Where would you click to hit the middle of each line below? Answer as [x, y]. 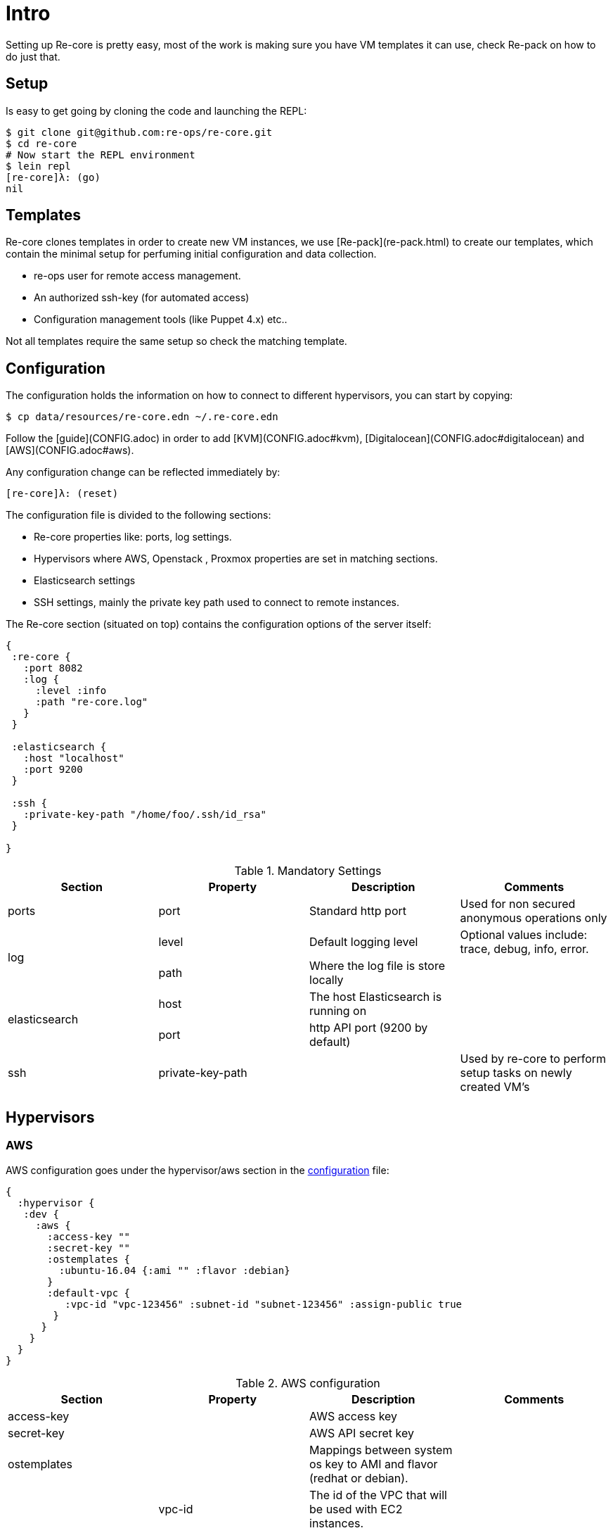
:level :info [71, 691]
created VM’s [495, 1087]
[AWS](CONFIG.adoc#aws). [70, 450]
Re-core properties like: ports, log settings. [133, 537]
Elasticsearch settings [85, 581]
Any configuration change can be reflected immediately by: [143, 472]
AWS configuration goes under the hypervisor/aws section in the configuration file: [198, 1170]
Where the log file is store [377, 966]
